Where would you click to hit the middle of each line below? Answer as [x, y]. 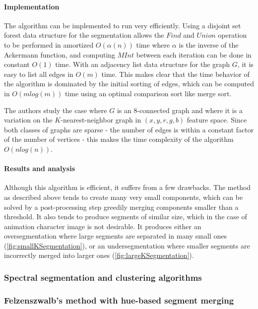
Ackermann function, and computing [60, 54]
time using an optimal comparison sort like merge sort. [148, 93]
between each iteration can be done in [194, 54]
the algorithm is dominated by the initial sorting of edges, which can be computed [129, 84]
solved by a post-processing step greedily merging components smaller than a [121, 207]
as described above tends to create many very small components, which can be [124, 197]
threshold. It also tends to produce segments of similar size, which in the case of [126, 216]
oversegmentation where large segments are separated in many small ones [115, 236]
